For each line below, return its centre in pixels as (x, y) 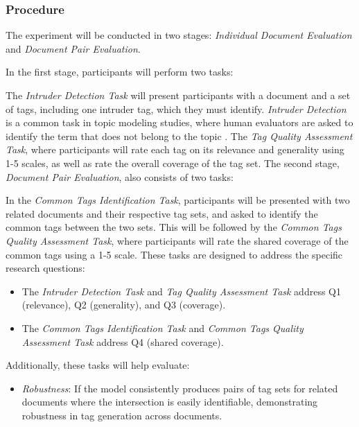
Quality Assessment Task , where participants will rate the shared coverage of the (177, 240)
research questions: (45, 268)
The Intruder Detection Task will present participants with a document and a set (178, 95)
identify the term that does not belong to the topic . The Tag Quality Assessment (179, 136)
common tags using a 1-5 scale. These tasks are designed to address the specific (174, 254)
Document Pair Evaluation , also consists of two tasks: (120, 176)
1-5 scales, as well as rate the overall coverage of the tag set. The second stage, (173, 163)
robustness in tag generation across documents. (122, 415)
